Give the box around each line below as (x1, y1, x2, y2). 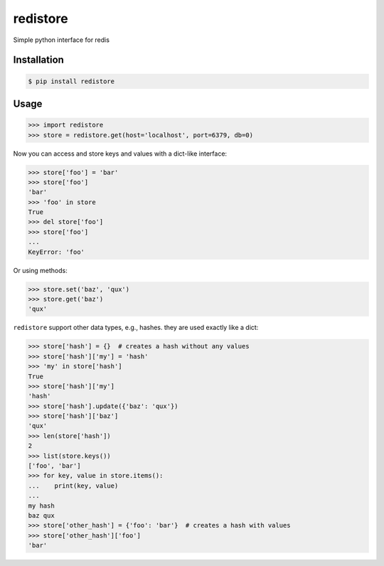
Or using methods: (13, 266, 68, 274)
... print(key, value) (28, 481, 119, 490)
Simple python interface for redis (13, 36, 110, 44)
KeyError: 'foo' (28, 247, 85, 256)
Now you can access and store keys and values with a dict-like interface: (13, 149, 228, 158)
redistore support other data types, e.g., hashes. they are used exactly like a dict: (13, 324, 259, 332)
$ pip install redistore (28, 77, 115, 85)
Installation (13, 54, 64, 66)
